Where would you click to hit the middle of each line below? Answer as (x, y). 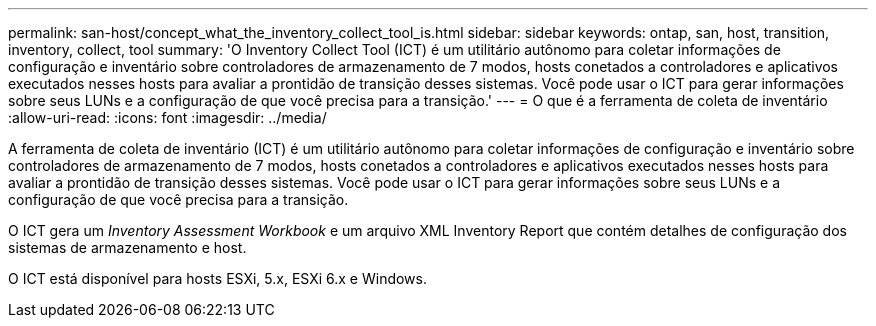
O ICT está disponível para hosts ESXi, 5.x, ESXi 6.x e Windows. (218, 278)
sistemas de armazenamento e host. (127, 247)
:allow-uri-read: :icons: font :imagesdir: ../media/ (167, 117)
